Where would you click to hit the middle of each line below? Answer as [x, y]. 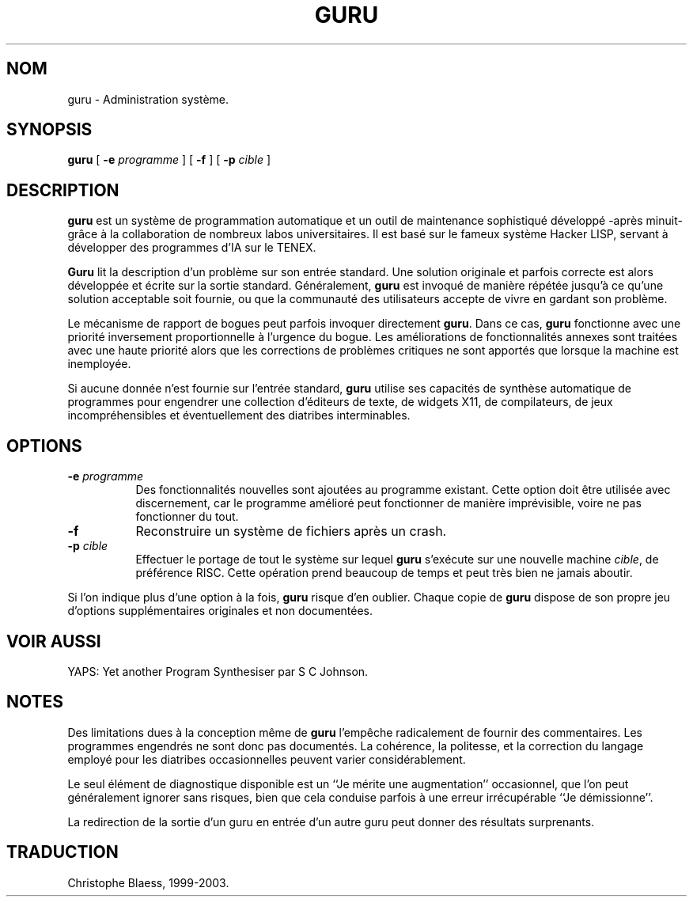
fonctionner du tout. [187, 517]
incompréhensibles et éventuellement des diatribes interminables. [239, 415]
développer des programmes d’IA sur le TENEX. [192, 248]
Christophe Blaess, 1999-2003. [148, 882]
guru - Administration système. [148, 99]
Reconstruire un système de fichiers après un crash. [291, 531]
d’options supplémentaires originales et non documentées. [220, 611]
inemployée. [99, 364]
